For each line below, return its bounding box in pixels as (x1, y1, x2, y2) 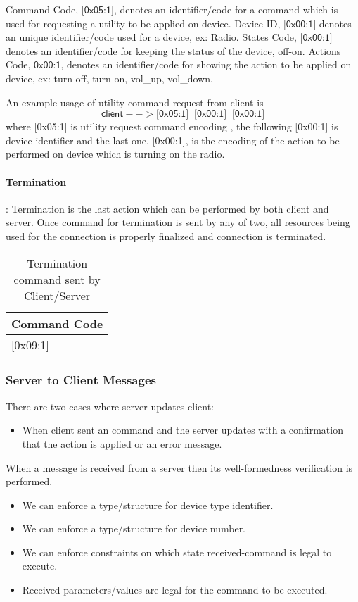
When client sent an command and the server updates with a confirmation (22, 422, 343, 437)
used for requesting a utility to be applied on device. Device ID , (6, 15, 281, 30)
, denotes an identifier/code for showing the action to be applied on (60, 57, 352, 72)
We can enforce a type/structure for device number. (22, 521, 246, 536)
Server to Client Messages (6, 371, 156, 389)
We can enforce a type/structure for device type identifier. (22, 497, 274, 512)
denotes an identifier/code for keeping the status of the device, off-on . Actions (6, 43, 341, 58)
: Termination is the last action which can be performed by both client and (6, 201, 329, 215)
